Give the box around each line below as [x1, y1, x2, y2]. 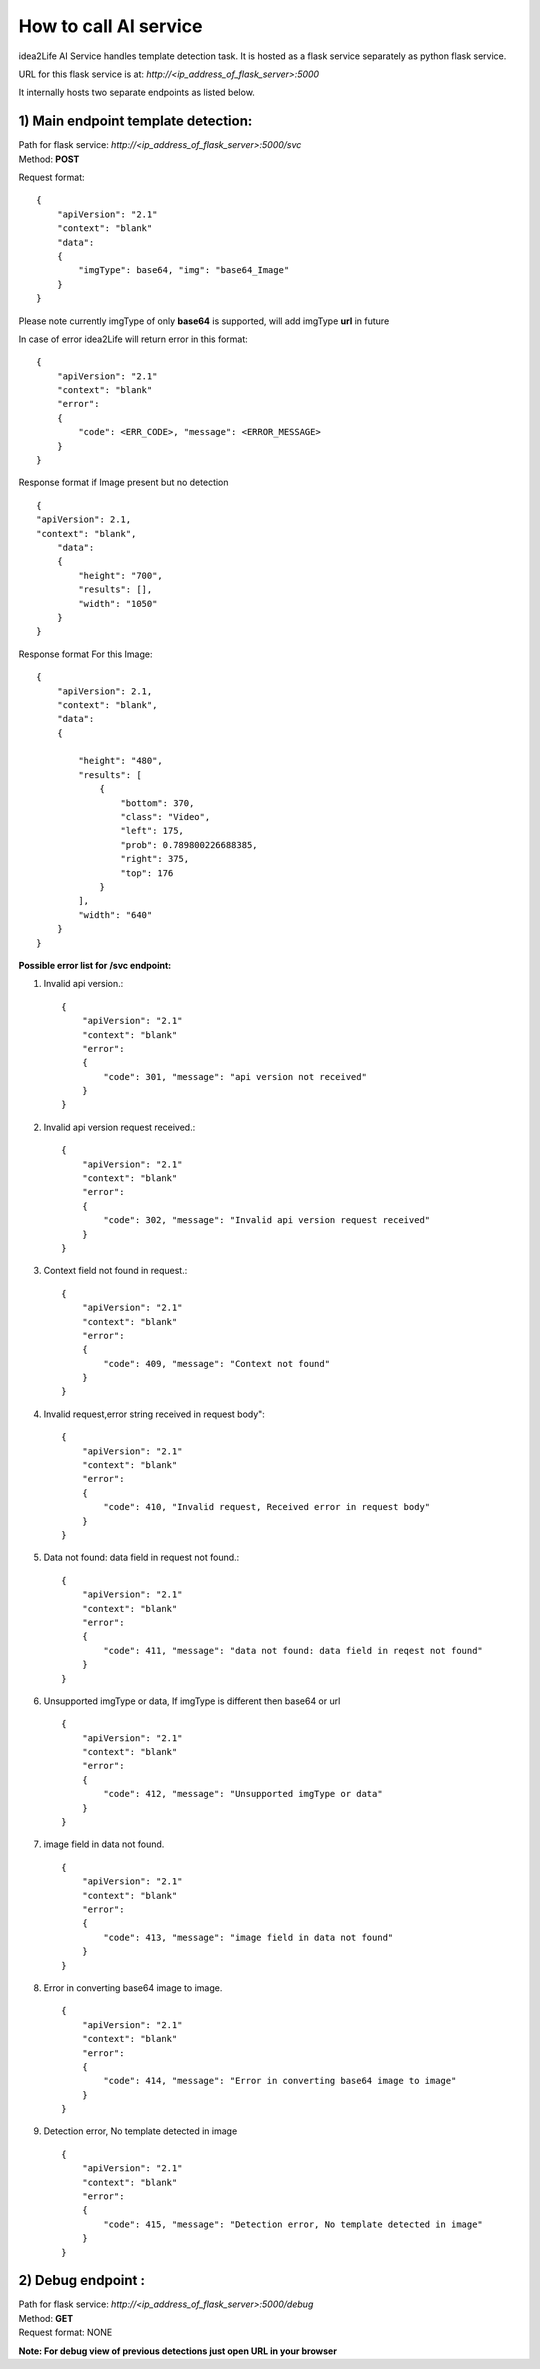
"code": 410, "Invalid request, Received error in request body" [103, 1501, 431, 1513]
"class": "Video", [120, 811, 211, 823]
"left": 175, [120, 825, 185, 837]
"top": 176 [120, 867, 174, 879]
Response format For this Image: [18, 648, 153, 660]
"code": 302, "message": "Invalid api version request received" [103, 1215, 431, 1226]
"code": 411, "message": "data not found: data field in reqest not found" [103, 1645, 484, 1656]
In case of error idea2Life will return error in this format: [18, 333, 249, 345]
